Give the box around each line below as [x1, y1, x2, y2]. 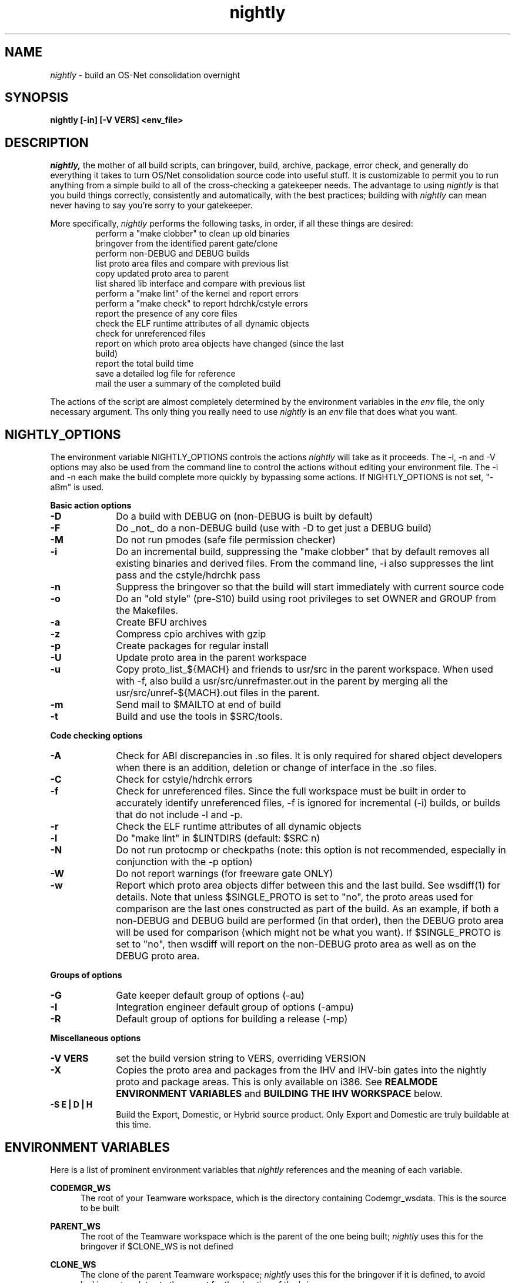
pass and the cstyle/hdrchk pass [116, 569, 260, 581]
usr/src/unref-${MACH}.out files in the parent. [116, 687, 320, 699]
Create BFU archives [116, 616, 207, 629]
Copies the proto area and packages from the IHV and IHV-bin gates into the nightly [116, 1064, 487, 1076]
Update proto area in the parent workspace [116, 652, 307, 664]
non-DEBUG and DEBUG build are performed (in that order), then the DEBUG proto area [116, 915, 504, 927]
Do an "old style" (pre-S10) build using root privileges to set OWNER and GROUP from [116, 593, 496, 605]
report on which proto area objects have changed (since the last [95, 338, 344, 349]
